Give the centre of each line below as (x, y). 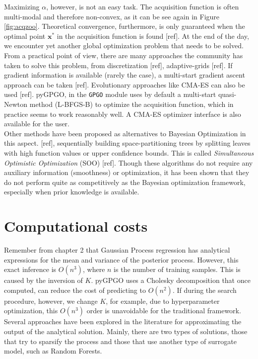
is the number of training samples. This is (177, 269)
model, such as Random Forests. (53, 351)
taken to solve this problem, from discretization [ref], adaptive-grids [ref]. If (118, 65)
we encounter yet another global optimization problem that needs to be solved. (124, 45)
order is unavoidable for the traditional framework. (164, 311)
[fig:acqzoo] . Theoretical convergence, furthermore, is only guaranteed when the (125, 26)
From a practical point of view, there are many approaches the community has (124, 55)
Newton (16, 104)
